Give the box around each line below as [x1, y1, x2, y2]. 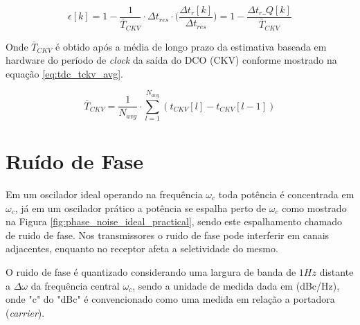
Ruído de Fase [6, 147, 143, 175]
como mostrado [282, 200, 347, 215]
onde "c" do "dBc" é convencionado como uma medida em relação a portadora [6, 292, 335, 306]
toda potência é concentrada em [218, 187, 354, 202]
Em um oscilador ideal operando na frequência [6, 187, 203, 202]
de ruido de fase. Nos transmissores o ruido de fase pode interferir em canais [6, 227, 330, 242]
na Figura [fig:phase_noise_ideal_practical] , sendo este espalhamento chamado [6, 214, 343, 229]
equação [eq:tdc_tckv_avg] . [6, 66, 123, 80]
